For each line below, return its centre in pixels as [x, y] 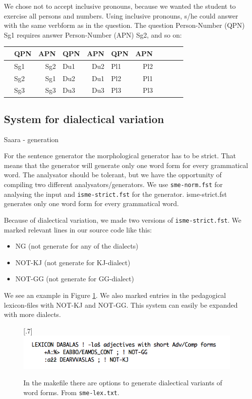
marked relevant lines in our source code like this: [78, 229]
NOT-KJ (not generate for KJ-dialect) [73, 262]
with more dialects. [32, 314]
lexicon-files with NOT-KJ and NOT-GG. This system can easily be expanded [121, 304]
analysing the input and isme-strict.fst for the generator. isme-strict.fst [116, 194]
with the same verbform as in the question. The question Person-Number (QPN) [125, 25]
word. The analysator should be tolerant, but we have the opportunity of [113, 175]
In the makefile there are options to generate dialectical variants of [123, 383]
